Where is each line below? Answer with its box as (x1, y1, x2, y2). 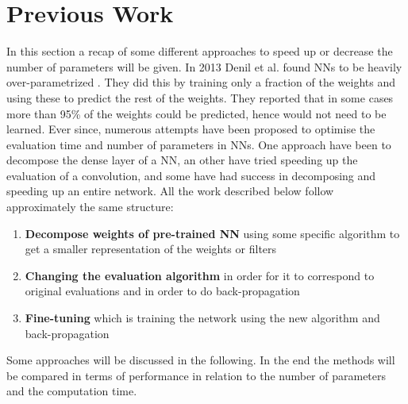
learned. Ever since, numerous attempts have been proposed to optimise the (6, 121, 375, 137)
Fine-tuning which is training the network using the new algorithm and (25, 310, 380, 326)
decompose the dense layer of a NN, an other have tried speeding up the (6, 152, 358, 168)
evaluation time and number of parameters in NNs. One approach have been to (6, 136, 391, 152)
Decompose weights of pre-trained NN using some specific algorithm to (25, 225, 400, 241)
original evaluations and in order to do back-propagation (25, 283, 300, 299)
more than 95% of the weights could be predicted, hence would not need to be (6, 105, 387, 121)
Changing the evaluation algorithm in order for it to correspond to (25, 267, 375, 283)
